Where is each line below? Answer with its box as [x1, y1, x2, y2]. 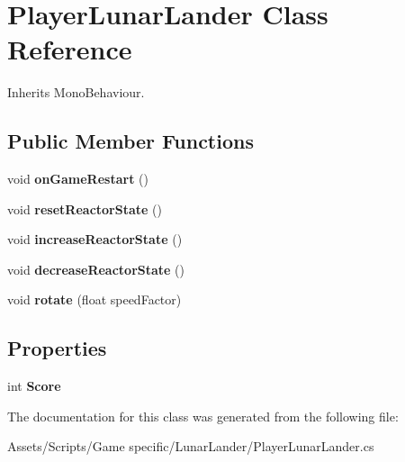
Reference [7, 31, 132, 68]
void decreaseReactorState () [7, 259, 185, 278]
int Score [7, 376, 61, 395]
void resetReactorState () [7, 199, 162, 218]
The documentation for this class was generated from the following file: [7, 406, 399, 425]
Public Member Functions [7, 127, 254, 155]
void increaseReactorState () [7, 230, 183, 249]
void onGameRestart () [7, 169, 148, 188]
